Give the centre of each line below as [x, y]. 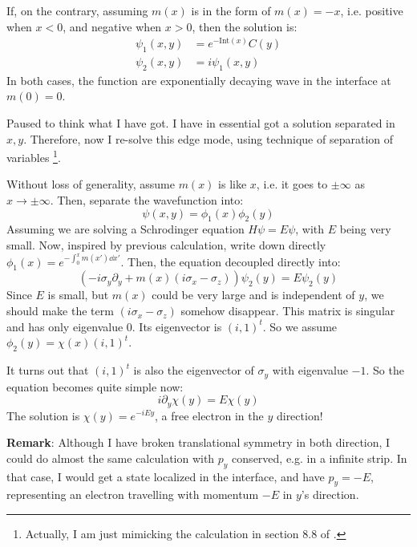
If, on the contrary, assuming [77, 10]
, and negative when [112, 26]
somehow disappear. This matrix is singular [288, 311]
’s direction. [330, 494]
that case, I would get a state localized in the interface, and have [166, 476]
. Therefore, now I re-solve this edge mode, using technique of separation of [208, 138]
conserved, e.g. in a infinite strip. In [320, 458]
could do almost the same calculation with [111, 458]
